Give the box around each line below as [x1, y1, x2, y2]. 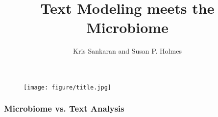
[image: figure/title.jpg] [24, 84, 111, 91]
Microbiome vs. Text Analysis [4, 102, 124, 115]
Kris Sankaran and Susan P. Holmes [73, 46, 182, 56]
